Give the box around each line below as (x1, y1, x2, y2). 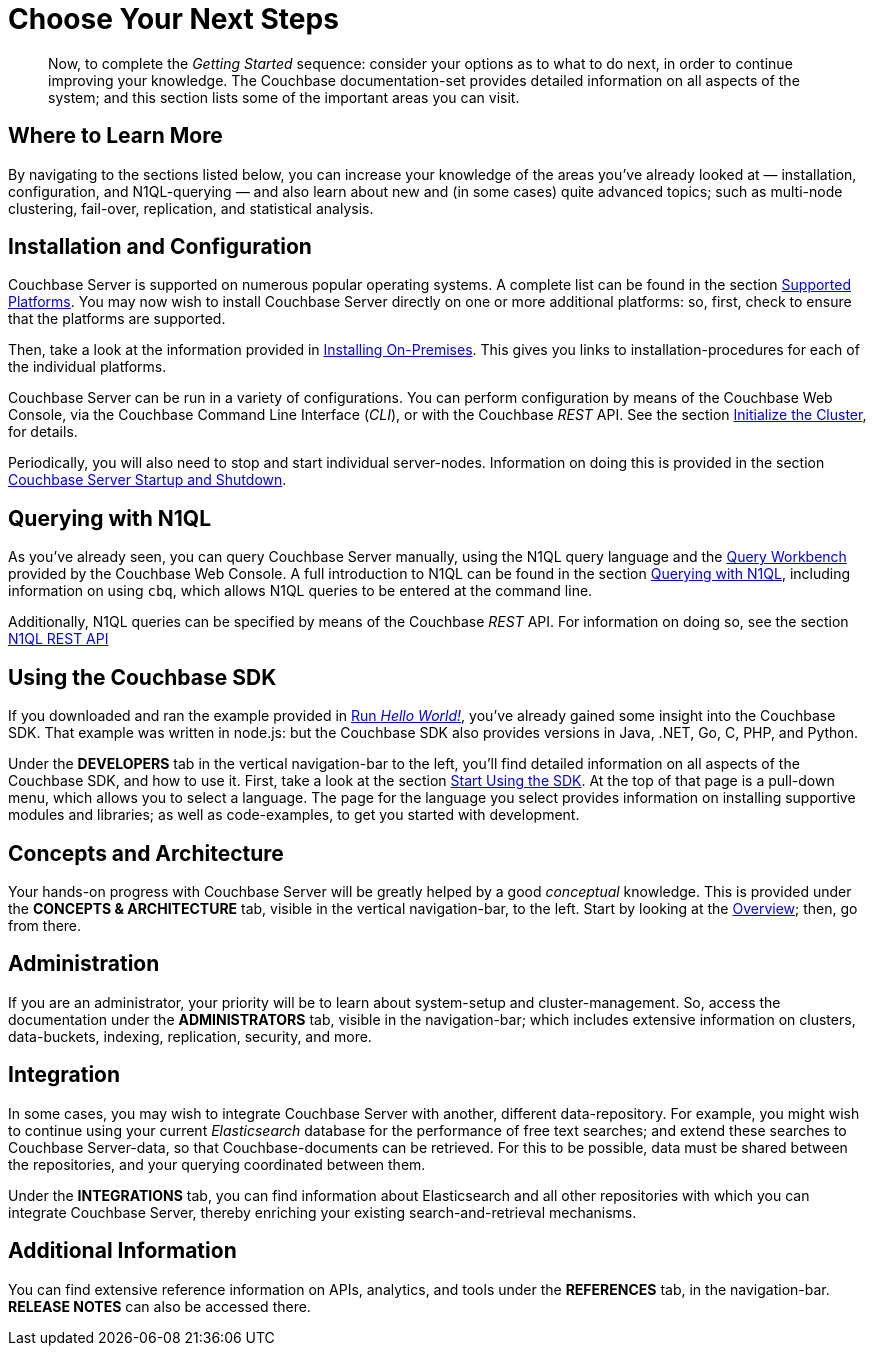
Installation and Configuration (8, 234, 312, 260)
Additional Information (8, 1238, 237, 1264)
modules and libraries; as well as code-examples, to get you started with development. (8, 806, 580, 824)
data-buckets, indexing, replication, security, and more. (8, 1027, 372, 1045)
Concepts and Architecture (8, 840, 284, 866)
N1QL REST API (8, 630, 109, 648)
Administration (8, 951, 160, 977)
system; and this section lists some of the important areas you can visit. (48, 88, 520, 106)
